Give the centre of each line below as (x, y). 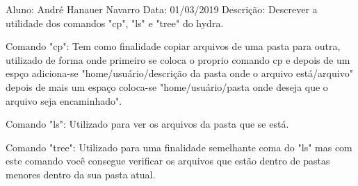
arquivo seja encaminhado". (64, 100)
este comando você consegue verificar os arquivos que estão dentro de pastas (168, 161)
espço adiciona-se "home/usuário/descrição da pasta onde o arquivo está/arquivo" (179, 73)
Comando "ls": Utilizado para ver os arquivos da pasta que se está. (147, 124)
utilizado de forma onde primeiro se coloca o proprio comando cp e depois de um (178, 59)
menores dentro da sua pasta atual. (81, 174)
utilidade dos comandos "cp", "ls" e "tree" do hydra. (115, 23)
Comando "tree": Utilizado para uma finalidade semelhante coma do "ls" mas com (179, 147)
